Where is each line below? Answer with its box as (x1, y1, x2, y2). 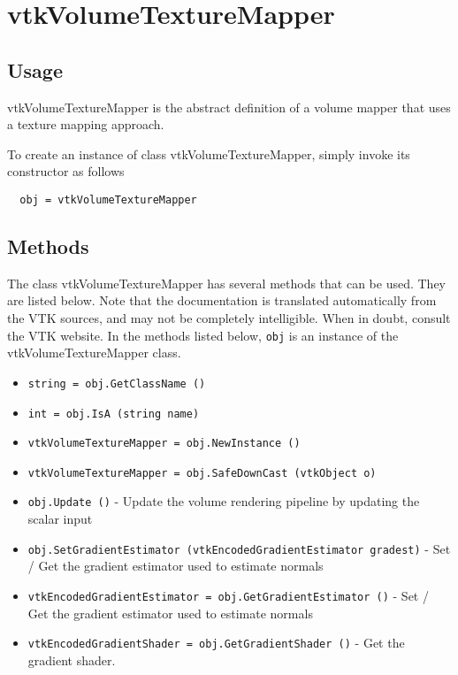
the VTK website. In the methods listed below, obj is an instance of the (7, 326, 399, 344)
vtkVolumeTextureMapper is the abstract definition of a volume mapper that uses (7, 97, 451, 116)
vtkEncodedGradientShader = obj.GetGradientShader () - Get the (27, 633, 405, 652)
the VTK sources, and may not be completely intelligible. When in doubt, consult (7, 309, 451, 326)
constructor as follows (7, 162, 125, 180)
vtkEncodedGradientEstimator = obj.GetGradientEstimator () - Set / (27, 586, 429, 604)
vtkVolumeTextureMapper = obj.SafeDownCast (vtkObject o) (27, 466, 377, 479)
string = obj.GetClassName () (27, 377, 206, 390)
